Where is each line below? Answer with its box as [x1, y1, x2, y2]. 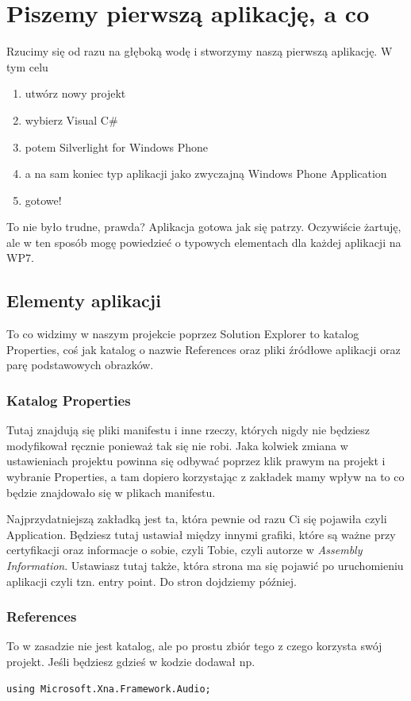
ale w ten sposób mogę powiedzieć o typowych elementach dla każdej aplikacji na [6, 233, 401, 250]
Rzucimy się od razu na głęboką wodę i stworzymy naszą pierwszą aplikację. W [6, 43, 393, 60]
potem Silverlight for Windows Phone [25, 138, 209, 155]
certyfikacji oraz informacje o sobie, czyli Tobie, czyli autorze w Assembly [6, 541, 363, 558]
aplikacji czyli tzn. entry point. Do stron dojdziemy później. [6, 572, 297, 589]
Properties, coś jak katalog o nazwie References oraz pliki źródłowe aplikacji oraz [6, 341, 401, 357]
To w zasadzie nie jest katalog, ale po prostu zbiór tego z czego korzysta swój [6, 637, 382, 654]
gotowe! [25, 191, 62, 208]
